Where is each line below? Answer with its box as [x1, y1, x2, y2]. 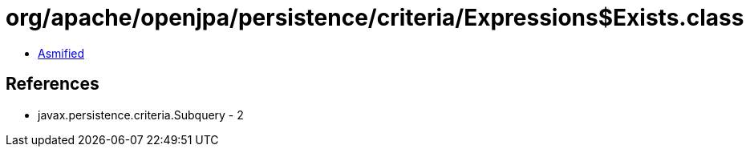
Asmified [38, 46, 85, 60]
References [6, 74, 99, 95]
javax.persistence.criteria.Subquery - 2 [38, 107, 244, 122]
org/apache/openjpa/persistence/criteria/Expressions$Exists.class [6, 4, 744, 31]
